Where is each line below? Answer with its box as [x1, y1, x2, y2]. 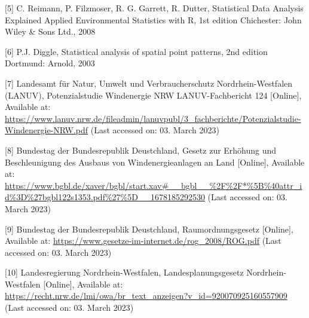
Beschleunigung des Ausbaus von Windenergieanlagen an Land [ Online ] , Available [5, 155, 305, 168]
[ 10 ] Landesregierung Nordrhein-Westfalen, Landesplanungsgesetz [5, 266, 244, 279]
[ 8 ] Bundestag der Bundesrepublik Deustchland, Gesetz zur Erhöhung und [5, 143, 277, 156]
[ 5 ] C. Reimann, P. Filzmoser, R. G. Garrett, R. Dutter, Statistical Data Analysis [5, 2, 304, 14]
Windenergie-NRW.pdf [5, 124, 88, 136]
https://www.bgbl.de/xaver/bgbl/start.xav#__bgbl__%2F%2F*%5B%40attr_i [5, 179, 302, 191]
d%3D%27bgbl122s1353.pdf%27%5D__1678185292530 [5, 191, 205, 203]
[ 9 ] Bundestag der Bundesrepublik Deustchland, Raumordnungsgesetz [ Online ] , [5, 222, 293, 235]
